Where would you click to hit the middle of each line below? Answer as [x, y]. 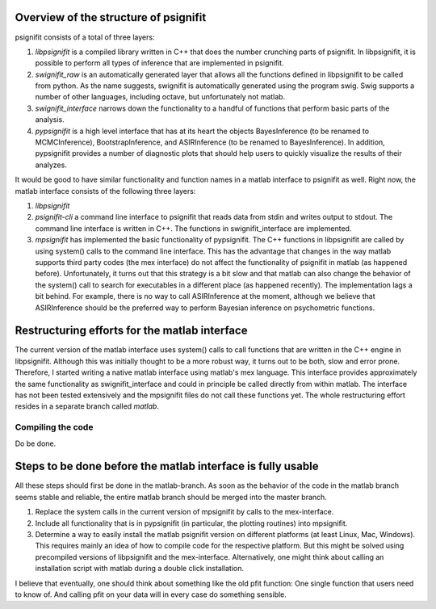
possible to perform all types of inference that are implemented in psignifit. [159, 63]
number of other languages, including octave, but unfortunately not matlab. [160, 97]
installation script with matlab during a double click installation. [139, 569]
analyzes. [51, 165]
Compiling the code [54, 427]
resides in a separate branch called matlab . [87, 406]
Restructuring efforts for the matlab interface [131, 331]
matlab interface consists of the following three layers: [105, 191]
